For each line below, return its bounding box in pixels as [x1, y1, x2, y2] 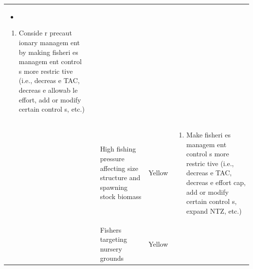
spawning [100, 182, 128, 192]
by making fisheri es [18, 47, 78, 57]
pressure [100, 153, 125, 163]
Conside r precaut [18, 28, 72, 38]
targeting [100, 234, 127, 244]
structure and [100, 172, 141, 183]
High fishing [100, 144, 136, 154]
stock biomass [100, 191, 142, 202]
